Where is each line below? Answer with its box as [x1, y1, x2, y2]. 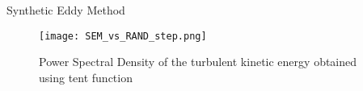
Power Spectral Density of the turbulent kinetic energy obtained [39, 53, 357, 70]
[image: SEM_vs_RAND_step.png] [39, 30, 207, 42]
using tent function [39, 68, 133, 85]
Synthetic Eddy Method [6, 2, 125, 18]
